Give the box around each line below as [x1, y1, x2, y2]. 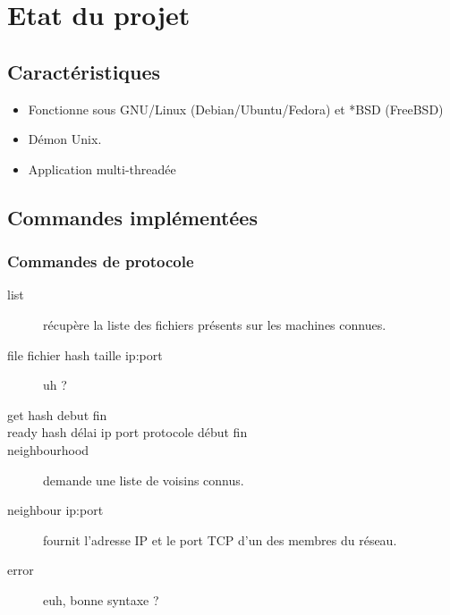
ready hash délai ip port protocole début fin [7, 423, 248, 442]
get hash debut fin [7, 405, 107, 424]
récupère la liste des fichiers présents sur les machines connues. [43, 315, 386, 333]
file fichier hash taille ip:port [7, 345, 163, 364]
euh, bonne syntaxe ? [43, 590, 159, 609]
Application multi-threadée [28, 159, 176, 178]
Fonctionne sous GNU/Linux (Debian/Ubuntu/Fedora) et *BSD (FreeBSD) [28, 99, 444, 118]
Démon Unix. [28, 130, 102, 148]
